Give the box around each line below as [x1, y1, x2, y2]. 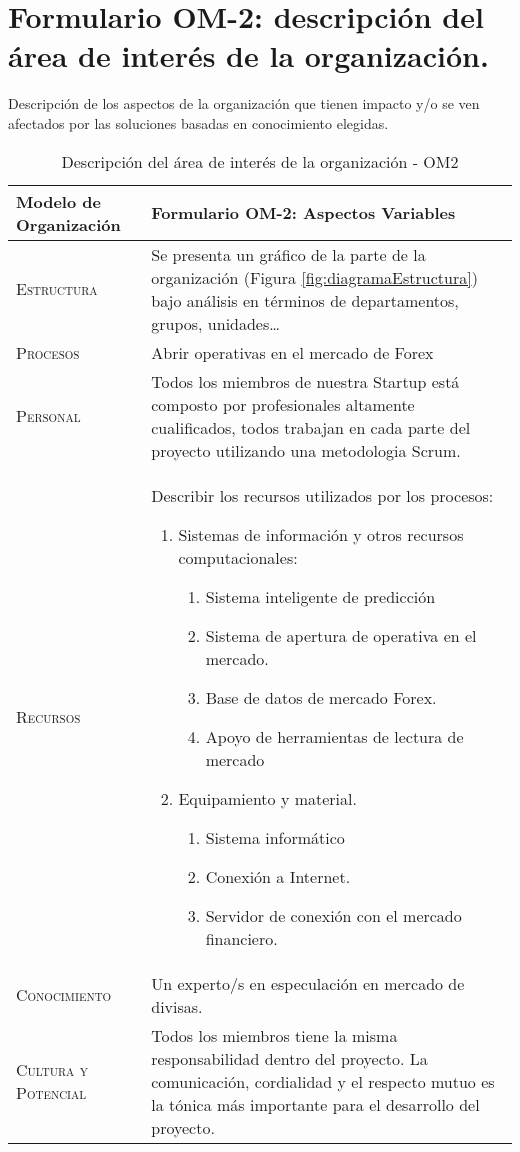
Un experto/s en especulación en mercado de [151, 971, 465, 995]
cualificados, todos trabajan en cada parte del [151, 415, 471, 439]
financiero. [205, 926, 278, 950]
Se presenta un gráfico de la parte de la [151, 242, 426, 266]
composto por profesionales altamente [151, 392, 415, 416]
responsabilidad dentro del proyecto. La [151, 1046, 428, 1070]
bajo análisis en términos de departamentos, [151, 288, 459, 312]
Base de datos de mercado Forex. [205, 685, 437, 709]
